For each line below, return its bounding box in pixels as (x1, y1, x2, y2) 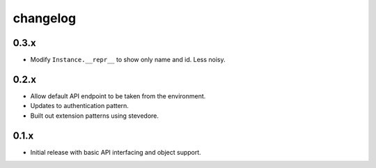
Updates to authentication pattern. (30, 102, 129, 110)
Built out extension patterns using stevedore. (30, 112, 159, 120)
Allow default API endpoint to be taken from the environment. (30, 91, 206, 100)
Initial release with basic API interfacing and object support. (30, 148, 201, 156)
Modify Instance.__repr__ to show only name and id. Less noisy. (30, 56, 226, 64)
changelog (13, 10, 77, 26)
